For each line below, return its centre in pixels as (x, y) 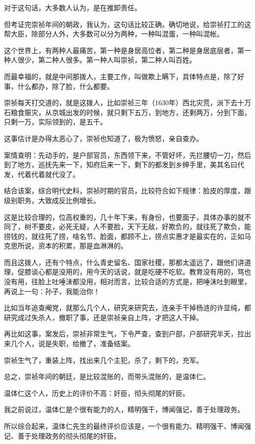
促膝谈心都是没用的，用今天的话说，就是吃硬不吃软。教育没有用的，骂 (131, 272)
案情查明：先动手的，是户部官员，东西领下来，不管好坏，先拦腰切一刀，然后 (127, 155)
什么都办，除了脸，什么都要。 (65, 86)
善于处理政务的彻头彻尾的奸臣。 (69, 435)
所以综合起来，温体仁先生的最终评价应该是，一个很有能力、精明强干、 (117, 426)
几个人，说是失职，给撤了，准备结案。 (72, 343)
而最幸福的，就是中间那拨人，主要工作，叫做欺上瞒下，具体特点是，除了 (121, 76)
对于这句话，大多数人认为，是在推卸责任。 (73, 7)
